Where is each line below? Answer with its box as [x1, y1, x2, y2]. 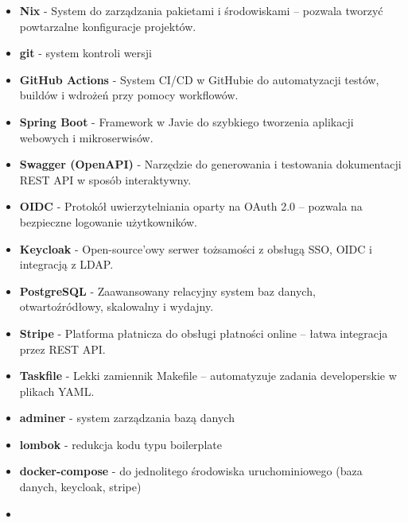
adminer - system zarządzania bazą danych [19, 409, 235, 426]
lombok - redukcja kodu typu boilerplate [19, 436, 222, 452]
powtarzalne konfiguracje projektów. [19, 17, 196, 34]
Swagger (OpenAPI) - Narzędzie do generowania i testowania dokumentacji [19, 156, 402, 172]
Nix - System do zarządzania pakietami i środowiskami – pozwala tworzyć [19, 2, 383, 18]
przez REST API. [19, 340, 106, 357]
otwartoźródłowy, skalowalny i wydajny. [19, 298, 214, 315]
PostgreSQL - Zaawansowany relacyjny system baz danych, [19, 282, 316, 299]
